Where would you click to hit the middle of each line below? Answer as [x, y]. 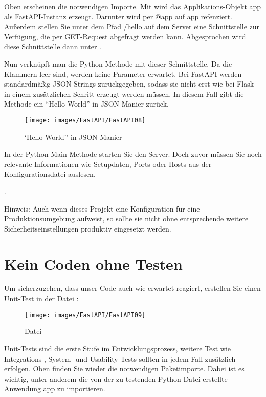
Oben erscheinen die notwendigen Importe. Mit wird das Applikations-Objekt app [133, 6]
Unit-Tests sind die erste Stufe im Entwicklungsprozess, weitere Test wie [118, 348]
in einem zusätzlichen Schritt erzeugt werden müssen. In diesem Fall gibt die [124, 93]
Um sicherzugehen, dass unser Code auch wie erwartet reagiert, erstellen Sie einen [132, 288]
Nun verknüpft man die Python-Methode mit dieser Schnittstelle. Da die [118, 63]
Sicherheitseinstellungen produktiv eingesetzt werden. [88, 228]
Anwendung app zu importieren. [55, 389]
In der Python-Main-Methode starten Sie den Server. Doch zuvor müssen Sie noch [133, 154]
